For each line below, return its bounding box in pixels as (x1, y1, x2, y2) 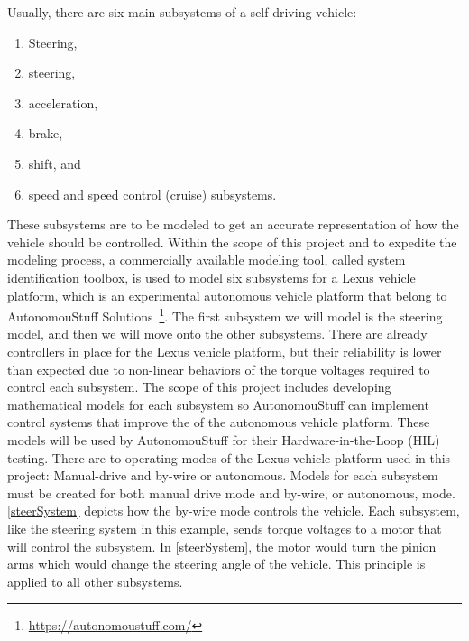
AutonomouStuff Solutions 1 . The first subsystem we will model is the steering (7, 304, 443, 325)
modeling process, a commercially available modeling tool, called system (7, 250, 406, 269)
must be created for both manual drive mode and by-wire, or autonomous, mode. (7, 483, 455, 502)
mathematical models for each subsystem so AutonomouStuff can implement (7, 395, 429, 413)
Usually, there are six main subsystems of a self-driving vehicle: (7, 3, 357, 21)
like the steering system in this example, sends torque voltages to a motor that (7, 518, 442, 537)
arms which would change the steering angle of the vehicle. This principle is (7, 554, 426, 573)
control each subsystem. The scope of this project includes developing (7, 377, 391, 396)
